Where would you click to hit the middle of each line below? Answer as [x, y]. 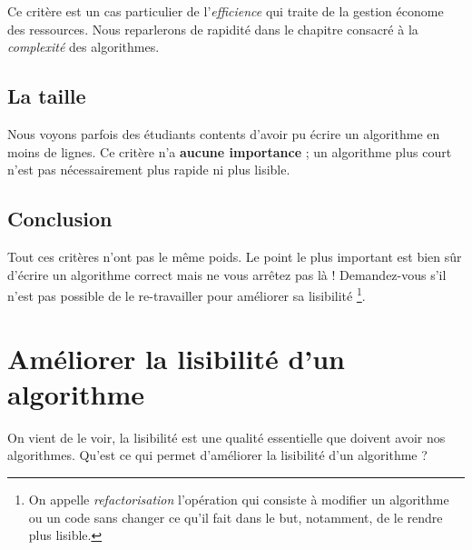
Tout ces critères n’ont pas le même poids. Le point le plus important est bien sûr [235, 256]
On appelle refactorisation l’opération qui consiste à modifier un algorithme [239, 499]
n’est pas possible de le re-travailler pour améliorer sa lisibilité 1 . [187, 294]
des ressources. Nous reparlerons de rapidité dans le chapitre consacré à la [213, 29]
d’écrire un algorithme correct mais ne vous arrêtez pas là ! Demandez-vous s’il [227, 274]
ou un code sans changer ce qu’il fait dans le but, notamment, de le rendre [236, 517]
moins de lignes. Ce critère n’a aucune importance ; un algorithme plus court [230, 151]
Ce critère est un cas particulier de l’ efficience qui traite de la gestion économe [226, 11]
